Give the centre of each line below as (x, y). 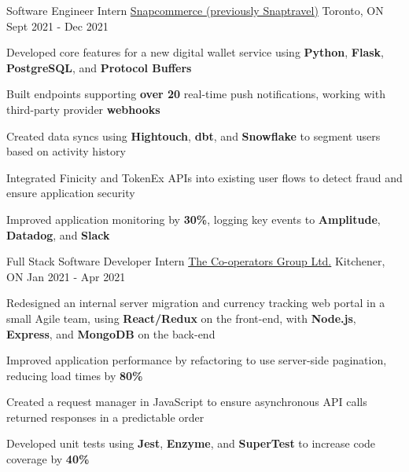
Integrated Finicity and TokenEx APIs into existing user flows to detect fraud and (204, 177)
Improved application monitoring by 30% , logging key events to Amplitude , (193, 219)
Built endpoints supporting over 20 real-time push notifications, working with (196, 94)
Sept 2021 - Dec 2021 (57, 26)
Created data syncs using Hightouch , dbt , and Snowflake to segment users (193, 135)
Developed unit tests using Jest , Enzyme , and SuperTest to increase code (191, 443)
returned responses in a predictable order (105, 417)
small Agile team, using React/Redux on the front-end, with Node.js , (181, 318)
